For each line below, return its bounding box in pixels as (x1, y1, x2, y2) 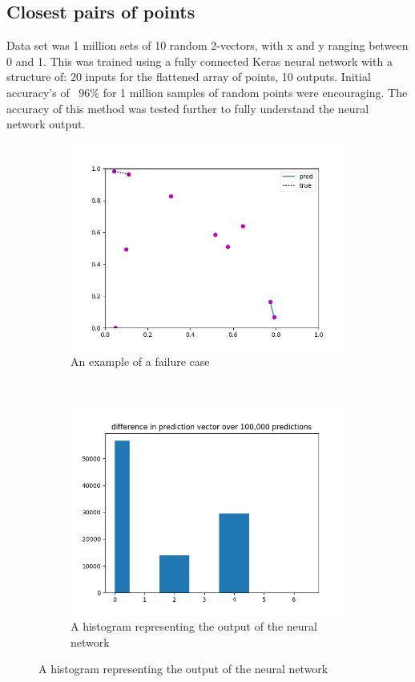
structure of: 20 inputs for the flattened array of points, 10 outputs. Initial (6, 68, 371, 85)
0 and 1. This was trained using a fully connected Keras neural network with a (6, 52, 393, 69)
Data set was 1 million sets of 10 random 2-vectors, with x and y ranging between (6, 37, 409, 54)
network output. (6, 116, 86, 132)
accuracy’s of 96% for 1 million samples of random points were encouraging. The (6, 83, 408, 100)
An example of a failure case (71, 353, 210, 370)
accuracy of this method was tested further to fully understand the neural (6, 99, 369, 116)
